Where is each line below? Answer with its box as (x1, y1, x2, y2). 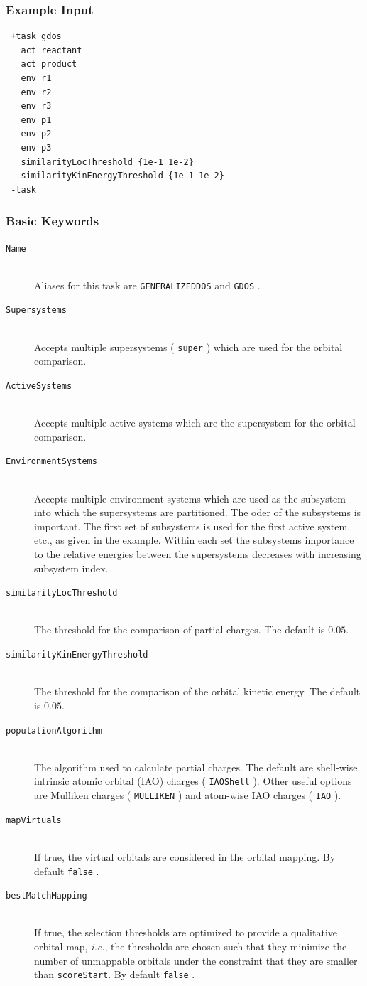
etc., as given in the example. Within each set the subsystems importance (34, 532, 354, 547)
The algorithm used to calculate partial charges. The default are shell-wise (34, 759, 358, 774)
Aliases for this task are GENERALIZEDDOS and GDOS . (34, 277, 261, 292)
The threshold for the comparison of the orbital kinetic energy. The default (34, 684, 361, 699)
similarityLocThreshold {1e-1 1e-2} (21, 156, 194, 167)
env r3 (21, 101, 52, 112)
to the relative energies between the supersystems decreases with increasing (34, 547, 361, 562)
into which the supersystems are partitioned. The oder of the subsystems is (34, 505, 361, 520)
